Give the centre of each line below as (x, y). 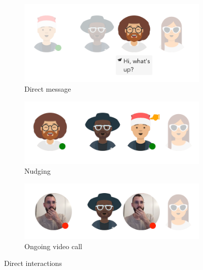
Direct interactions (33, 263)
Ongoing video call (53, 246)
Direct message (48, 89)
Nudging (38, 171)
